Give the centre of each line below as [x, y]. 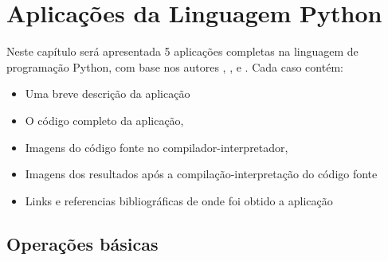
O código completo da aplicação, [104, 120]
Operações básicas [82, 243]
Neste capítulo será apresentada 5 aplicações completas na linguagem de [182, 51]
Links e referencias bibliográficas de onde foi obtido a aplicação [179, 200]
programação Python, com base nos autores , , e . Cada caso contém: [175, 66]
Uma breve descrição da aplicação [108, 93]
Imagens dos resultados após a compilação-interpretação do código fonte [201, 174]
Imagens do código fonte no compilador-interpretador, [157, 147]
